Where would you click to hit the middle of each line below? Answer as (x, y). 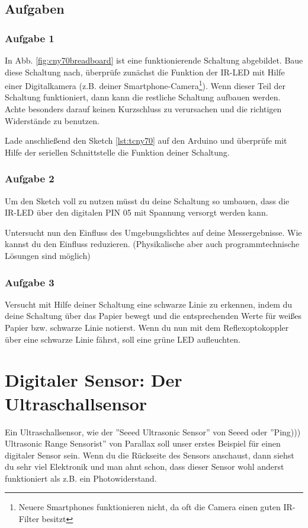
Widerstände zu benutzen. (52, 120)
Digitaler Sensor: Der (94, 380)
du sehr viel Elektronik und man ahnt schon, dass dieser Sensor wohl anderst (145, 467)
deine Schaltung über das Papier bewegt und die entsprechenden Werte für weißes (153, 316)
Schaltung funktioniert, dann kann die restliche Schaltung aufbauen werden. (143, 97)
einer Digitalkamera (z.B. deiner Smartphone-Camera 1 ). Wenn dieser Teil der (145, 85)
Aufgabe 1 (30, 38)
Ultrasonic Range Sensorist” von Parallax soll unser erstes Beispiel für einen (143, 443)
